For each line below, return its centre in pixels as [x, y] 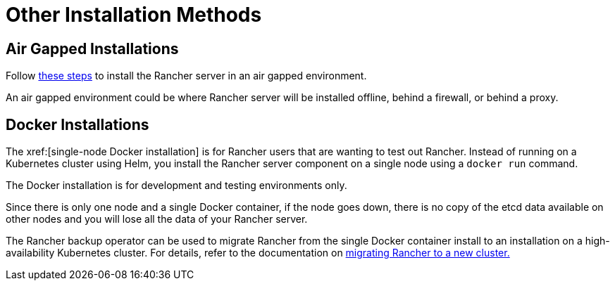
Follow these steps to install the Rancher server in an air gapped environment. [186, 76]
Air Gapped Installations [92, 48]
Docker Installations [77, 124]
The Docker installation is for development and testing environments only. [176, 186]
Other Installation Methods [134, 15]
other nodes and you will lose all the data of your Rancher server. [157, 219]
